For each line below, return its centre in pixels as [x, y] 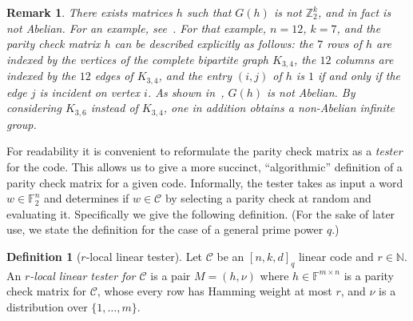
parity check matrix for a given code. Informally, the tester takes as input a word [205, 182]
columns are [364, 59]
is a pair [171, 275]
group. [22, 124]
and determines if [87, 198]
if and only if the [359, 76]
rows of [345, 44]
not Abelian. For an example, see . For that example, [137, 28]
